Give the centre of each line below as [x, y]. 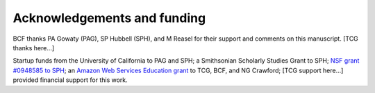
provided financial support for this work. [70, 80]
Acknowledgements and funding [109, 18]
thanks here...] [34, 48]
